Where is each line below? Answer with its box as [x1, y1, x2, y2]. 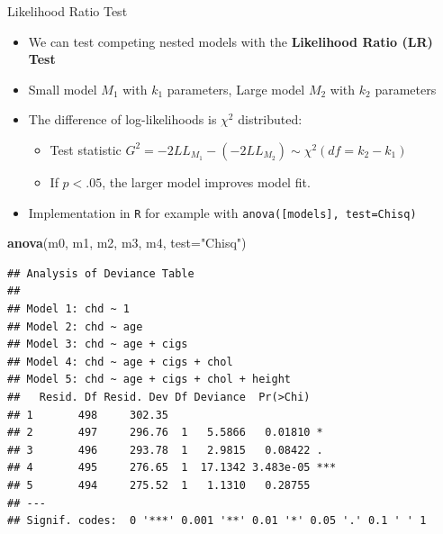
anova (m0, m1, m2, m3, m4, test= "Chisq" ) [7, 233, 247, 252]
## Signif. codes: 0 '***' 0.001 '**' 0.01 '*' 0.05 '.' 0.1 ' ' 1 [7, 514, 427, 528]
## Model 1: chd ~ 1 [7, 303, 131, 315]
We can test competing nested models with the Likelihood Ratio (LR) [28, 32, 433, 50]
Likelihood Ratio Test [7, 2, 128, 20]
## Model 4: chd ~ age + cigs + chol [7, 355, 233, 368]
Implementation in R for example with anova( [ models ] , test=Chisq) [28, 203, 417, 222]
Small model [28, 79, 97, 98]
